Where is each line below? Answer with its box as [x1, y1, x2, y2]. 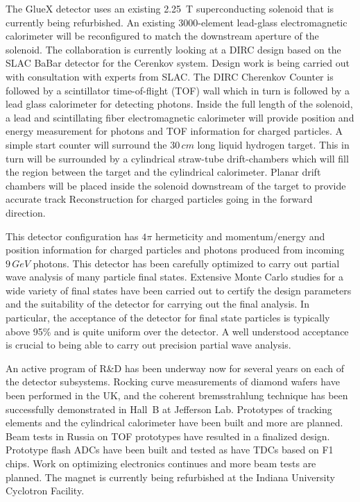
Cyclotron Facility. [6, 483, 85, 498]
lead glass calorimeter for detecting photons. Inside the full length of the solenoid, [6, 97, 353, 111]
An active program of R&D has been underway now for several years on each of [6, 360, 345, 375]
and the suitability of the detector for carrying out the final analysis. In [6, 296, 309, 311]
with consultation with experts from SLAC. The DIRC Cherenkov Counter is [6, 69, 334, 83]
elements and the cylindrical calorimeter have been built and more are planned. [6, 415, 343, 430]
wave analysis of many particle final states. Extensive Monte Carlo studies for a [6, 269, 343, 284]
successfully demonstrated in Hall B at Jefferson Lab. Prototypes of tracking [6, 401, 332, 416]
